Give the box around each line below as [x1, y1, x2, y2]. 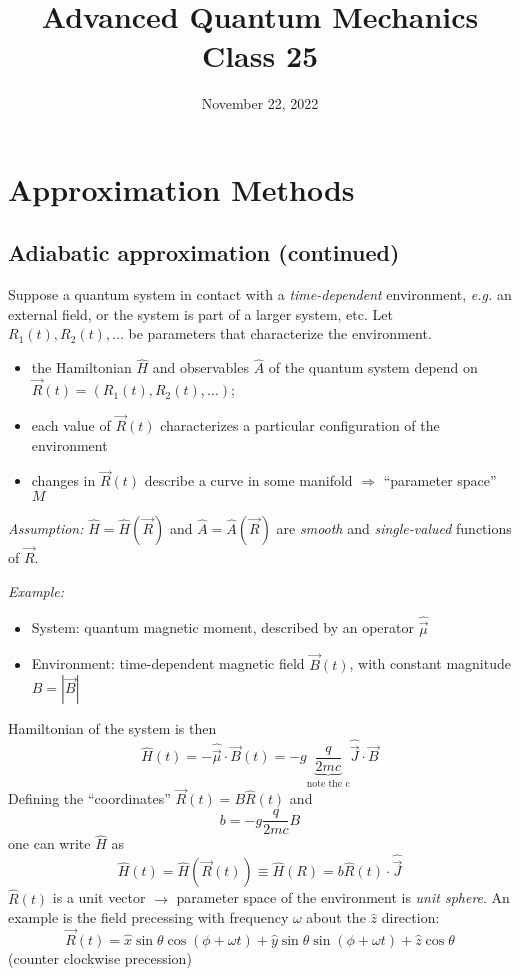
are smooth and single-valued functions [276, 517, 512, 538]
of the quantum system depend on [268, 357, 478, 378]
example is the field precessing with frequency [8, 907, 289, 928]
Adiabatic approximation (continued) [8, 237, 400, 268]
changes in [31, 470, 96, 491]
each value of [31, 414, 111, 435]
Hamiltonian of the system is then [8, 718, 217, 739]
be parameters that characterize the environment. [128, 323, 432, 344]
